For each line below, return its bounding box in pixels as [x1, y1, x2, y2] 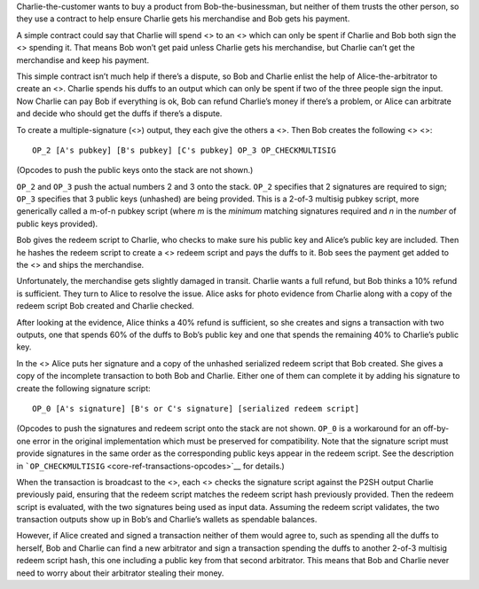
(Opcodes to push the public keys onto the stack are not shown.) [16, 165, 254, 176]
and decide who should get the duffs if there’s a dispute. [16, 108, 223, 119]
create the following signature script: [16, 382, 151, 394]
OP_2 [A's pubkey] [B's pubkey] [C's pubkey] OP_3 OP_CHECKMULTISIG [32, 145, 336, 155]
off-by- [422, 423, 450, 434]
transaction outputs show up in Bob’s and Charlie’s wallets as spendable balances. [16, 514, 318, 525]
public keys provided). [16, 218, 98, 229]
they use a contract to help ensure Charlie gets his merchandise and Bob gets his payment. [16, 13, 350, 24]
